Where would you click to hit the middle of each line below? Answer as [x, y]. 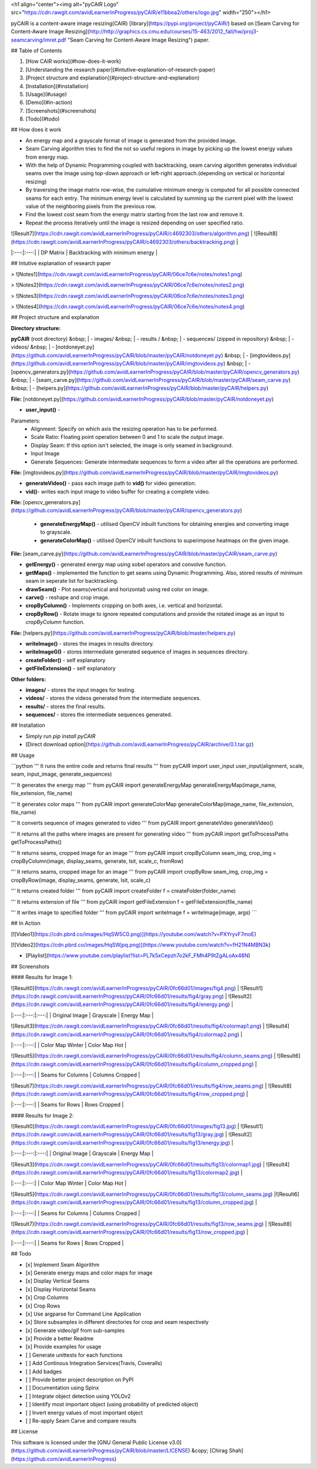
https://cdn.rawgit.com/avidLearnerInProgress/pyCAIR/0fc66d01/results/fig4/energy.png [120, 1004]
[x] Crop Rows [43, 1306]
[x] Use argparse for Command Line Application [83, 1314]
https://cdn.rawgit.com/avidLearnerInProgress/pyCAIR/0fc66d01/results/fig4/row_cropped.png [128, 1094]
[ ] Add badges [44, 1371]
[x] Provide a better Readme [60, 1339]
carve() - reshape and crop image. [68, 597]
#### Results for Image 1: [42, 977]
